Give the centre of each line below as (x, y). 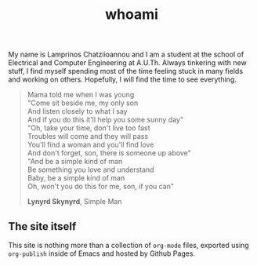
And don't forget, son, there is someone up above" (109, 153)
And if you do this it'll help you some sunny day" (105, 120)
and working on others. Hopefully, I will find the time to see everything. (122, 79)
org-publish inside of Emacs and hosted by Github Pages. (102, 253)
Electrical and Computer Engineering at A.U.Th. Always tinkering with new (127, 63)
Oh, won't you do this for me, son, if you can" (101, 187)
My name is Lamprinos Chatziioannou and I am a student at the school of (126, 55)
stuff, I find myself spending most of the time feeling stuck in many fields (126, 71)
